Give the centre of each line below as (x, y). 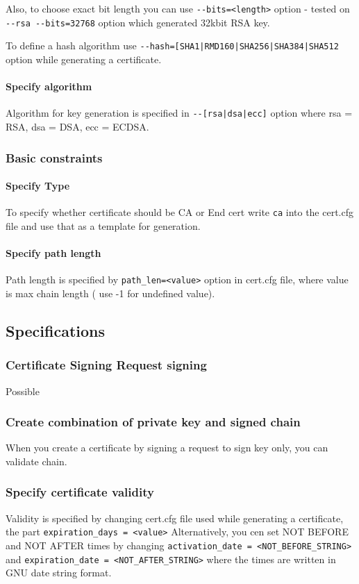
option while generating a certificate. (84, 59)
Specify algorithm (49, 86)
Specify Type (38, 186)
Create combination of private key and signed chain (153, 422)
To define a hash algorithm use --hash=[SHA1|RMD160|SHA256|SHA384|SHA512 (172, 45)
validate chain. (36, 461)
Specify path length (53, 253)
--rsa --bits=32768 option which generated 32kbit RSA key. (138, 22)
